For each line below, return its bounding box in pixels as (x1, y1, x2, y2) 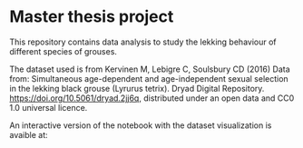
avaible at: (9, 129, 48, 140)
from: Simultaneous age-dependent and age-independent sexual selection (9, 73, 288, 84)
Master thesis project (9, 6, 174, 27)
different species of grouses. (9, 45, 118, 56)
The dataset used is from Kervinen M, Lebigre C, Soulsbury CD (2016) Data (9, 64, 290, 74)
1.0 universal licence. (9, 102, 88, 113)
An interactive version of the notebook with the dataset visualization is (9, 120, 272, 131)
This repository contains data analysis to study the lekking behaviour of (9, 36, 277, 47)
